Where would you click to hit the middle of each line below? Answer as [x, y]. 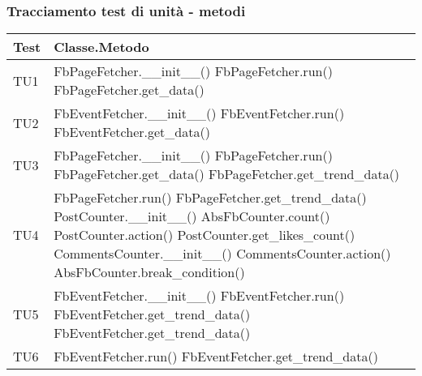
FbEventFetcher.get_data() [132, 132]
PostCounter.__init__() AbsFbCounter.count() [192, 216]
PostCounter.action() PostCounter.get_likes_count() [205, 235]
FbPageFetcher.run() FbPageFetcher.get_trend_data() [210, 198]
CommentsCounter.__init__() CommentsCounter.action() [222, 254]
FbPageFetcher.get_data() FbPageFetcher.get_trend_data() [227, 174]
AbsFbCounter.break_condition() [149, 272]
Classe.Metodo [101, 47]
